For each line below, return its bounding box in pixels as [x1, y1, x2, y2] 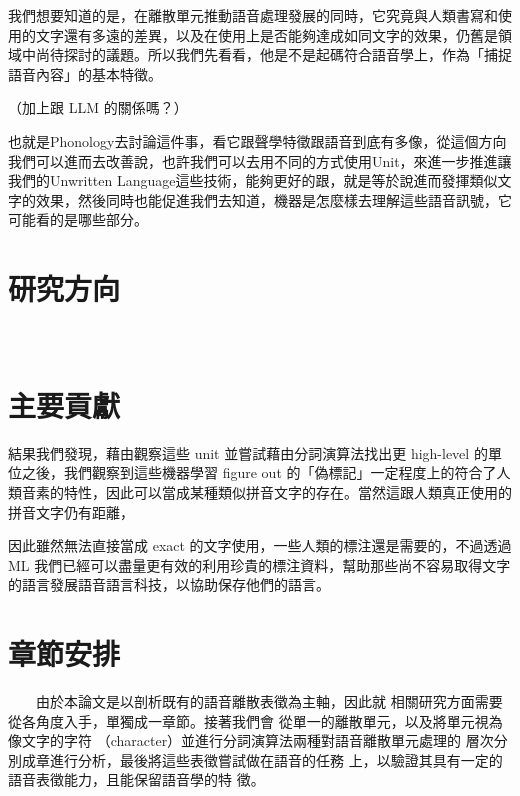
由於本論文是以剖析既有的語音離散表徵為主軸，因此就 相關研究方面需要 [35, 691, 503, 712]
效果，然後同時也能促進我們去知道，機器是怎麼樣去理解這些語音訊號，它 [35, 189, 512, 210]
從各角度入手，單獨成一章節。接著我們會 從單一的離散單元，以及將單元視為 [8, 710, 503, 731]
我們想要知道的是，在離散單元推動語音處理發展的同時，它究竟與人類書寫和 [8, 5, 498, 25]
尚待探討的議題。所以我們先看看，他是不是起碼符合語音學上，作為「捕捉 [35, 44, 512, 65]
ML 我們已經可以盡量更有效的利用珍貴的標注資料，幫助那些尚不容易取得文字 [8, 554, 511, 575]
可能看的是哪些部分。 [8, 209, 148, 230]
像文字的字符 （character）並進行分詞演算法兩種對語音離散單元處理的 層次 [8, 730, 494, 751]
